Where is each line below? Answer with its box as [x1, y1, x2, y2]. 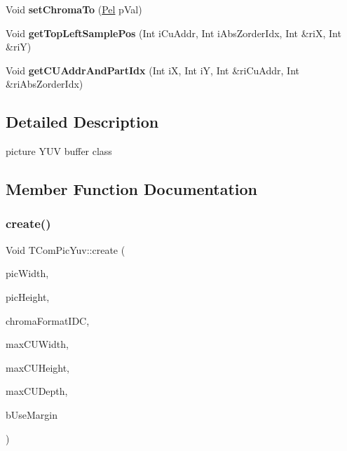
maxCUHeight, [6, 360, 69, 375]
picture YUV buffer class [6, 144, 112, 159]
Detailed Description [6, 111, 159, 133]
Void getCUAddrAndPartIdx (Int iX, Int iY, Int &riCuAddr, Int [6, 62, 299, 77]
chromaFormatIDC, [6, 313, 90, 328]
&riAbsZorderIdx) [6, 76, 83, 91]
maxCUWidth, [6, 337, 69, 351]
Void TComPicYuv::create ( [6, 242, 125, 257]
